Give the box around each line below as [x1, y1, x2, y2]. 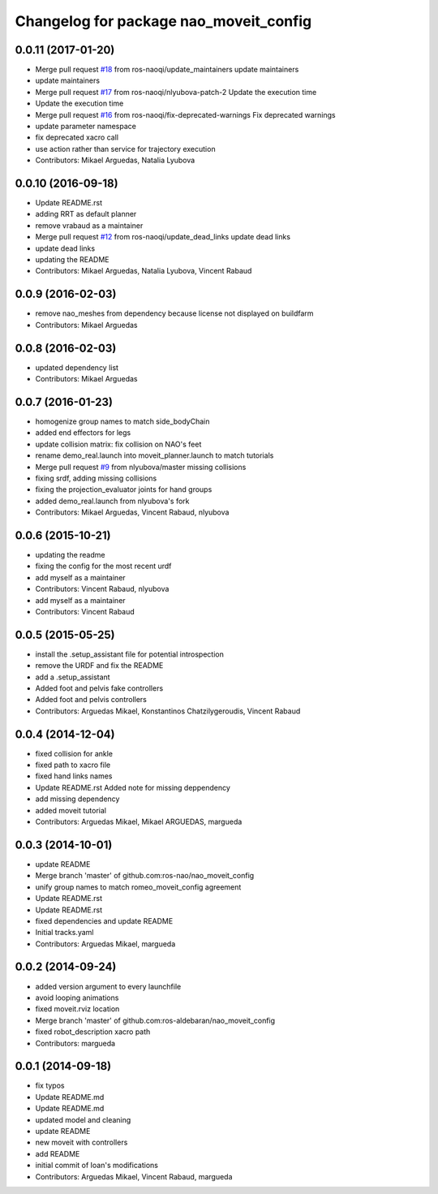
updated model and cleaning [35, 1114, 131, 1124]
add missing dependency [35, 794, 120, 804]
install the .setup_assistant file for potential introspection [35, 649, 225, 659]
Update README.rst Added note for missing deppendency [35, 782, 231, 792]
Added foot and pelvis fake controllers [35, 683, 164, 693]
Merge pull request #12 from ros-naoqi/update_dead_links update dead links [35, 232, 291, 242]
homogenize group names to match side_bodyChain [35, 416, 210, 426]
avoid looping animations [35, 993, 119, 1002]
